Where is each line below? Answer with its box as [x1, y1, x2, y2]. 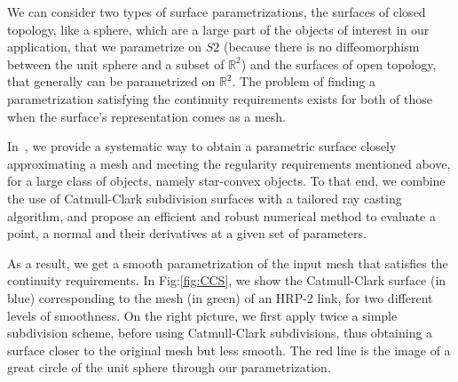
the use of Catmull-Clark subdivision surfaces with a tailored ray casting [7, 188, 402, 207]
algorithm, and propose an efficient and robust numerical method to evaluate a [7, 206, 436, 225]
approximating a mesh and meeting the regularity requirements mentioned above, [7, 154, 451, 172]
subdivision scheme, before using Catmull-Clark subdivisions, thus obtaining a [7, 323, 433, 342]
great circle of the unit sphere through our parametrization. [7, 358, 331, 377]
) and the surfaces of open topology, [241, 54, 437, 73]
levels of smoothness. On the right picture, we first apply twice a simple [7, 306, 398, 324]
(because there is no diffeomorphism [223, 37, 420, 56]
